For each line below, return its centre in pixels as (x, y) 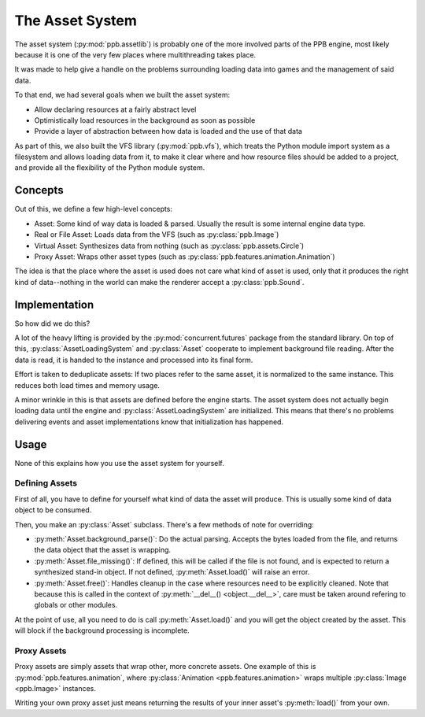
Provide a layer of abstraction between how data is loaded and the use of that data (168, 131)
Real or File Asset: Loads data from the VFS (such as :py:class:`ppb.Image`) (157, 235)
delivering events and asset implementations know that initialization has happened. (149, 422)
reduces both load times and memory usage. (87, 385)
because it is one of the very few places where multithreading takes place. (135, 54)
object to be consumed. (53, 510)
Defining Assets (46, 483)
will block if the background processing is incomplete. (102, 630)
